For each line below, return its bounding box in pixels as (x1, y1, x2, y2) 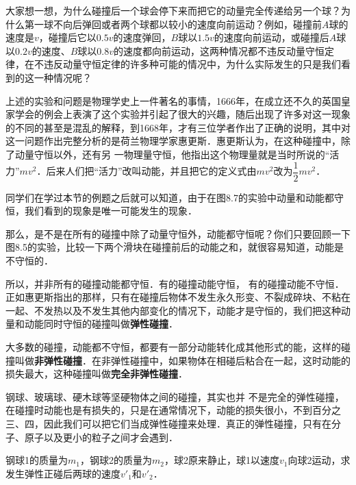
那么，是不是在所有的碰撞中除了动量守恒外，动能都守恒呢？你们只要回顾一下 (5, 226, 351, 240)
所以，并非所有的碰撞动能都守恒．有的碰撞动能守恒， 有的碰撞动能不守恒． (5, 276, 344, 290)
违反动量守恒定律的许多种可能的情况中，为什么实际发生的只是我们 (43, 57, 341, 71)
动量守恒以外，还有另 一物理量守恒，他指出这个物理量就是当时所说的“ (14, 147, 330, 161)
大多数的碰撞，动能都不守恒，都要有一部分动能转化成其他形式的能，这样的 (5, 339, 341, 353)
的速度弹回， (113, 30, 171, 45)
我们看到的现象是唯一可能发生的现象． (24, 203, 197, 218)
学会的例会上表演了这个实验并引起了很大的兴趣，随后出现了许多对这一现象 (14, 107, 351, 121)
